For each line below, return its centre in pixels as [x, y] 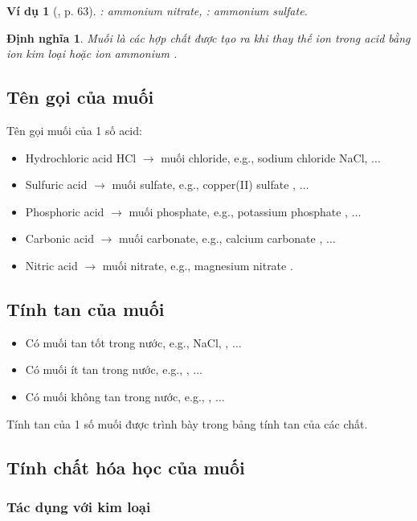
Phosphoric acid [65, 211]
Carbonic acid [60, 238]
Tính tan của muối [86, 308]
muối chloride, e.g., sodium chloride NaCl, [264, 157]
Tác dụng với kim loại [79, 506]
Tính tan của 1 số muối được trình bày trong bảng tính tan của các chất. [187, 423]
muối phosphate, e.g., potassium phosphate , [238, 211]
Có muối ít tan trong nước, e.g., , [107, 369]
